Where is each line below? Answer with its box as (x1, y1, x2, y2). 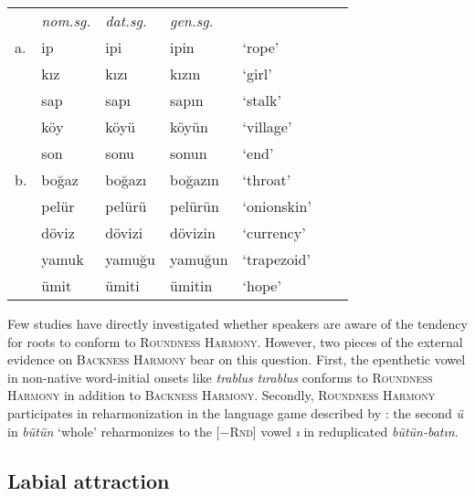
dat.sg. (105, 10, 147, 31)
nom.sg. (41, 10, 91, 31)
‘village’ (242, 116, 292, 137)
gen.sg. (170, 10, 214, 31)
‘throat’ (242, 169, 291, 190)
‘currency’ (242, 222, 306, 243)
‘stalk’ (242, 90, 281, 111)
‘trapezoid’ (242, 248, 311, 269)
